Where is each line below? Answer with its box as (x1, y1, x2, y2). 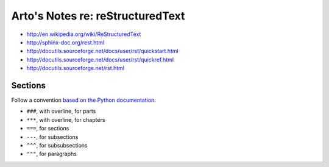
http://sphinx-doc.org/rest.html (26, 38, 105, 46)
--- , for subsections (26, 133, 79, 140)
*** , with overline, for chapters (26, 116, 105, 123)
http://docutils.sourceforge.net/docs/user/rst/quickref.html (26, 55, 174, 63)
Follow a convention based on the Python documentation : (11, 96, 157, 104)
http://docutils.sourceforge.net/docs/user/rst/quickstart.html (26, 48, 179, 55)
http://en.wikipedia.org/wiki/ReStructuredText (26, 30, 141, 38)
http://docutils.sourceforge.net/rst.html (26, 65, 125, 72)
